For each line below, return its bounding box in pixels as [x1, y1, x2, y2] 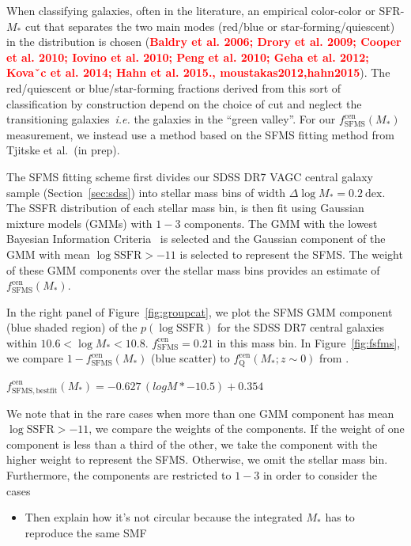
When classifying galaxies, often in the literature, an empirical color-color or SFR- [6, 2, 405, 18]
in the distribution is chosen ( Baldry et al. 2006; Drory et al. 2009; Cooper [6, 33, 402, 50]
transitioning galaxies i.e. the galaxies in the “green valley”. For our [6, 111, 336, 127]
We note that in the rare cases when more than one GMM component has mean [6, 404, 394, 421]
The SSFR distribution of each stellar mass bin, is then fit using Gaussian [6, 199, 364, 216]
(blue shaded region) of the [6, 319, 138, 336]
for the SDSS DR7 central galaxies [217, 319, 385, 336]
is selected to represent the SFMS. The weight [179, 245, 403, 262]
